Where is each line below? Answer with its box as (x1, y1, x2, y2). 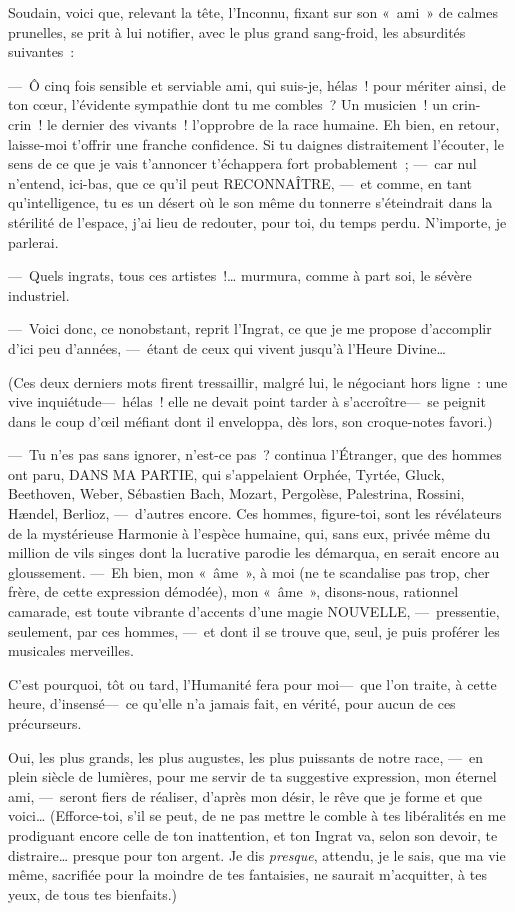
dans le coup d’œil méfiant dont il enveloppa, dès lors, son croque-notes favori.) (8, 410, 493, 431)
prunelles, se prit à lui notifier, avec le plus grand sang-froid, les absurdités (8, 21, 466, 42)
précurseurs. (8, 713, 82, 733)
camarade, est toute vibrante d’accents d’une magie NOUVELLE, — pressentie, (8, 601, 500, 622)
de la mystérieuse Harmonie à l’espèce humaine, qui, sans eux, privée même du (8, 522, 491, 543)
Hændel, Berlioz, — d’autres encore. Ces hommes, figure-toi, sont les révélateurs (8, 503, 502, 524)
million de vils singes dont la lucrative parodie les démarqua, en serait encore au (8, 542, 500, 563)
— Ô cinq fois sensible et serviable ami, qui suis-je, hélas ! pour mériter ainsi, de (8, 74, 506, 95)
